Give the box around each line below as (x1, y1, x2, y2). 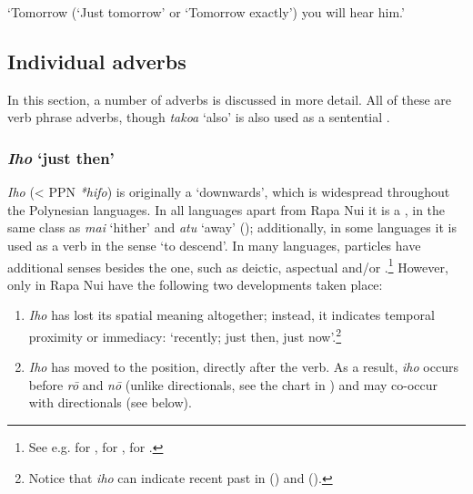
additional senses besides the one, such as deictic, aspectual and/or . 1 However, (7, 254, 448, 276)
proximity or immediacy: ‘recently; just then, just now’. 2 (28, 324, 342, 345)
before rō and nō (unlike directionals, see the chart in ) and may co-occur (28, 375, 438, 394)
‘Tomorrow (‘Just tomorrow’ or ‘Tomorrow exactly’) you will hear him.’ (7, 3, 405, 21)
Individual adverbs (7, 46, 186, 75)
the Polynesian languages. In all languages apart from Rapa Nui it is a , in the (7, 200, 446, 219)
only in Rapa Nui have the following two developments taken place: (7, 274, 383, 293)
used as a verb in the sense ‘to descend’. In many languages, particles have (7, 235, 421, 254)
